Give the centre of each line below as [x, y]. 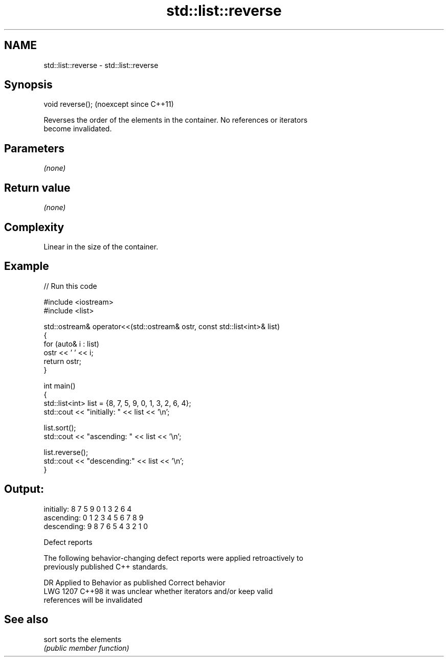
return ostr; [63, 361]
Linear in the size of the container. [101, 246]
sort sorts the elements [83, 639]
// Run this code [70, 286]
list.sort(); [60, 427]
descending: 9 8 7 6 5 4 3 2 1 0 [96, 526]
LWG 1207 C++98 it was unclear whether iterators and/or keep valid [158, 591]
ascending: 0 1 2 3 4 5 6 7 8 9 [94, 517]
